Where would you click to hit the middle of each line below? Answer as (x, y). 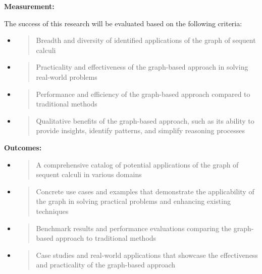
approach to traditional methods (106, 238)
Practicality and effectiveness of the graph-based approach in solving (142, 67)
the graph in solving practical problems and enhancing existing (133, 201)
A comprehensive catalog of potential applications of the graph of (137, 164)
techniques (52, 211)
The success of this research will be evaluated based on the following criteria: (123, 23)
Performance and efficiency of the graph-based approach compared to (143, 94)
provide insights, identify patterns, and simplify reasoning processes (141, 130)
